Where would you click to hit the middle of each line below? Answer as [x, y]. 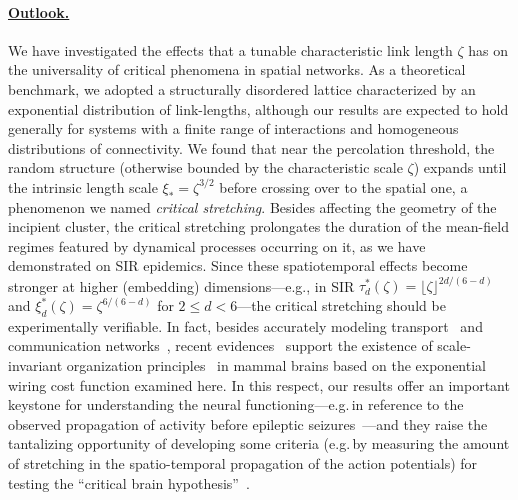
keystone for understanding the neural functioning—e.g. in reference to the [236, 404]
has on [488, 49]
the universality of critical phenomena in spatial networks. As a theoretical [237, 69]
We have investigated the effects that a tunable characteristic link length [230, 49]
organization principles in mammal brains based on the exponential [276, 365]
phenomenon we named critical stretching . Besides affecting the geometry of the [252, 206]
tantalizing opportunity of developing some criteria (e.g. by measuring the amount [259, 443]
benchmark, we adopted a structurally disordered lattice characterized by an [242, 88]
